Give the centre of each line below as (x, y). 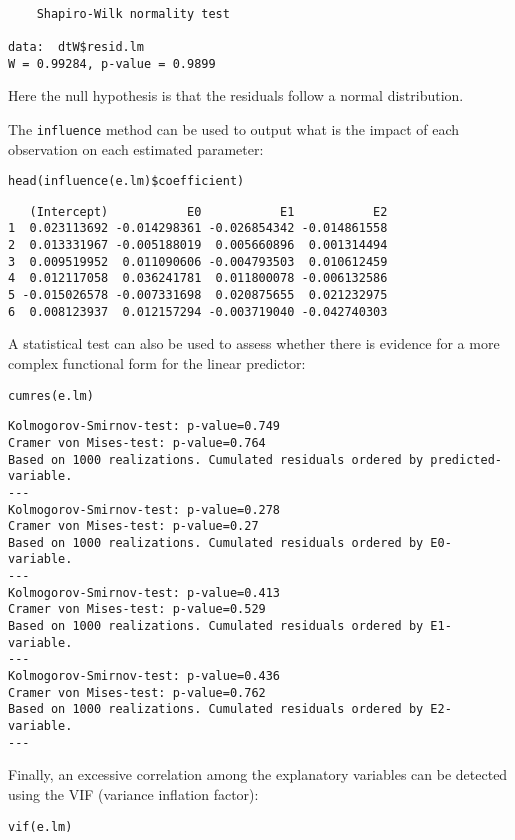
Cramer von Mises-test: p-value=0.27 (133, 526)
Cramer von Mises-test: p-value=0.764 (137, 442)
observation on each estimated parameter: (136, 148)
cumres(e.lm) (51, 395)
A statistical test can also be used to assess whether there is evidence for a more (254, 343)
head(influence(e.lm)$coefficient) (126, 181)
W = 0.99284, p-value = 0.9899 (112, 63)
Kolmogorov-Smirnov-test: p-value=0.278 (144, 509)
